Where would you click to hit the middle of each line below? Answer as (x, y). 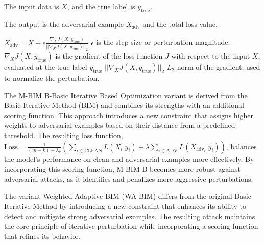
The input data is (32, 6)
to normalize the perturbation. (52, 78)
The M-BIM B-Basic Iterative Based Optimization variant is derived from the (126, 95)
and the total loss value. (180, 24)
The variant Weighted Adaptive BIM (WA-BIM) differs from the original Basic (128, 196)
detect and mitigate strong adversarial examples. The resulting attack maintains (130, 216)
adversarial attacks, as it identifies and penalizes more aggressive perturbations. (129, 179)
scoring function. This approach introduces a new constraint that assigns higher (129, 115)
